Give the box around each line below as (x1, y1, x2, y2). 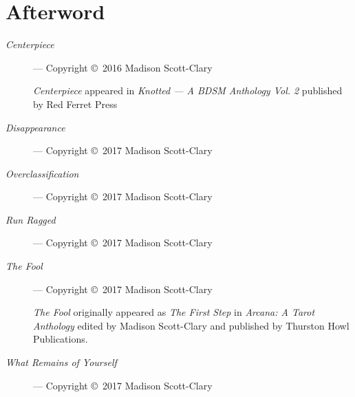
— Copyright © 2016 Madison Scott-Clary (33, 60, 213, 74)
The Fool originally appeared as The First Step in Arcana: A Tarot (33, 305, 315, 319)
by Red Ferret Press (33, 96, 118, 111)
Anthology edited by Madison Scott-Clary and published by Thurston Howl (33, 318, 349, 332)
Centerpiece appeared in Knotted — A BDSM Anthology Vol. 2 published (33, 83, 343, 98)
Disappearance (6, 120, 65, 134)
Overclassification (6, 166, 79, 180)
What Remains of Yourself (6, 355, 117, 369)
